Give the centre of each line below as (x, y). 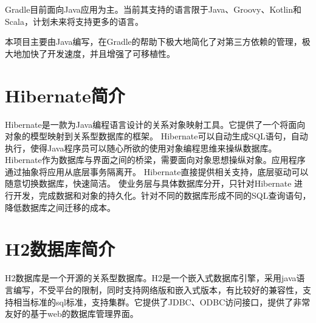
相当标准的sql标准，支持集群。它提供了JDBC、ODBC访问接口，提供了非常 (162, 301)
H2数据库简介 (60, 249)
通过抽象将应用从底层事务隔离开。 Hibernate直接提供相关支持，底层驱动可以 (157, 171)
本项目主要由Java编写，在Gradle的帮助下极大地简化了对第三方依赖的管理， (153, 42)
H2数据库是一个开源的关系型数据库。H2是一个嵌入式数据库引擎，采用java (151, 278)
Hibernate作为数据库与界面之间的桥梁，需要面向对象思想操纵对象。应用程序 (155, 160)
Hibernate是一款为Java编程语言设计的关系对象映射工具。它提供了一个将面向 (155, 124)
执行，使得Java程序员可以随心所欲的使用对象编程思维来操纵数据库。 (141, 148)
